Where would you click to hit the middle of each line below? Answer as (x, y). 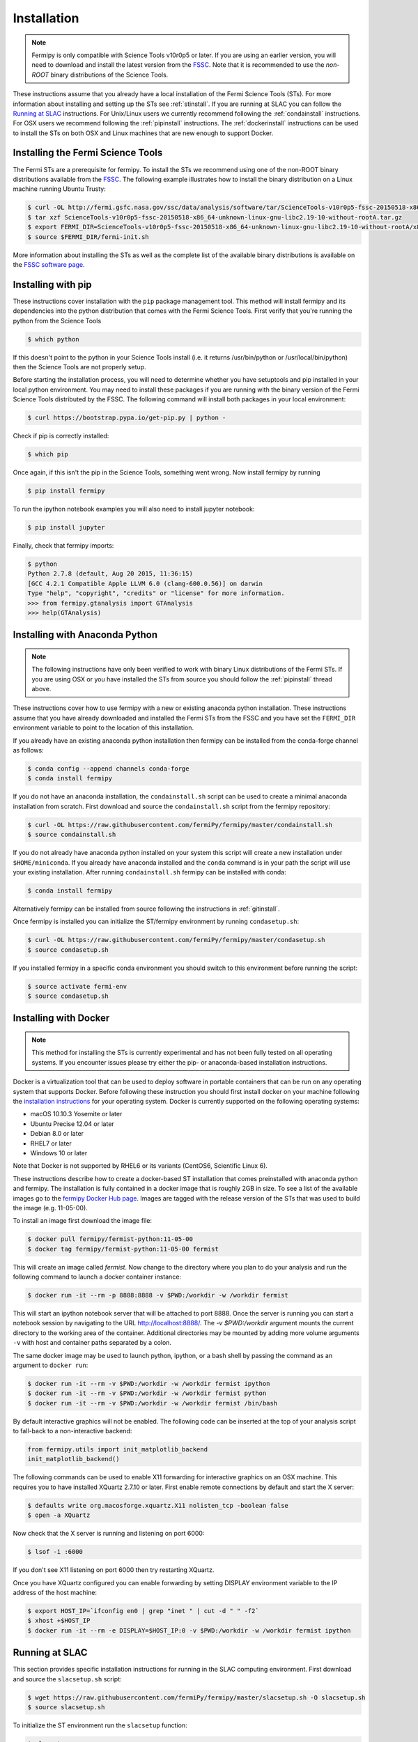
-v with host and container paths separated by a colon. (92, 1343)
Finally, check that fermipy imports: (63, 545)
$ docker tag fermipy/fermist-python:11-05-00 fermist (123, 1249)
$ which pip (48, 454)
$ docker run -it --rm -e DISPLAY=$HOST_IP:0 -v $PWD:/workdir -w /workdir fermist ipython (189, 1630)
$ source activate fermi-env (77, 986)
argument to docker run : (51, 1365)
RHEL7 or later (51, 1143)
